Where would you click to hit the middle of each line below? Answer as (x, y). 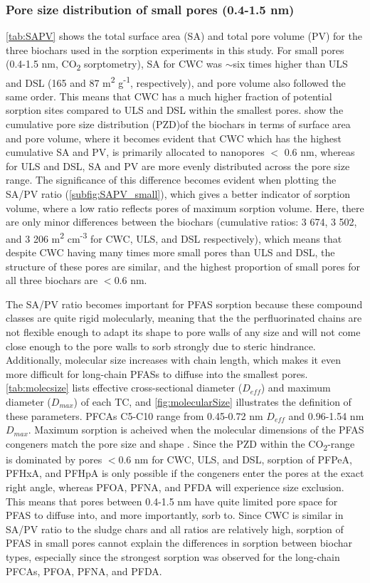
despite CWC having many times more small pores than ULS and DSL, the (170, 252)
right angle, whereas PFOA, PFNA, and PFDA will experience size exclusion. (175, 487)
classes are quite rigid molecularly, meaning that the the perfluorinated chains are (184, 318)
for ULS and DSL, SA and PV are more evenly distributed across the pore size (178, 166)
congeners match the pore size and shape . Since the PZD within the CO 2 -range (180, 444)
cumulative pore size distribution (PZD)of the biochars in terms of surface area (178, 124)
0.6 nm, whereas (319, 152)
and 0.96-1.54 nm (326, 415)
